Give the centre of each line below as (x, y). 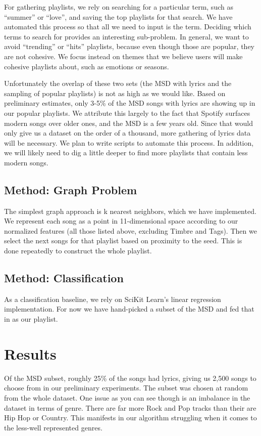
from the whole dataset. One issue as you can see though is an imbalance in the (127, 397)
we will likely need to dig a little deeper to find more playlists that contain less (126, 152)
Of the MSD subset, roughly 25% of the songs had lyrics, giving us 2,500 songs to (130, 378)
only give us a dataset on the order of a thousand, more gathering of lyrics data (127, 133)
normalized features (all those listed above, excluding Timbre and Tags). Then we (130, 230)
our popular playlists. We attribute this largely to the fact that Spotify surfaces (127, 113)
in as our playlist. (31, 319)
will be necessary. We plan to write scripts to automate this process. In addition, (129, 142)
